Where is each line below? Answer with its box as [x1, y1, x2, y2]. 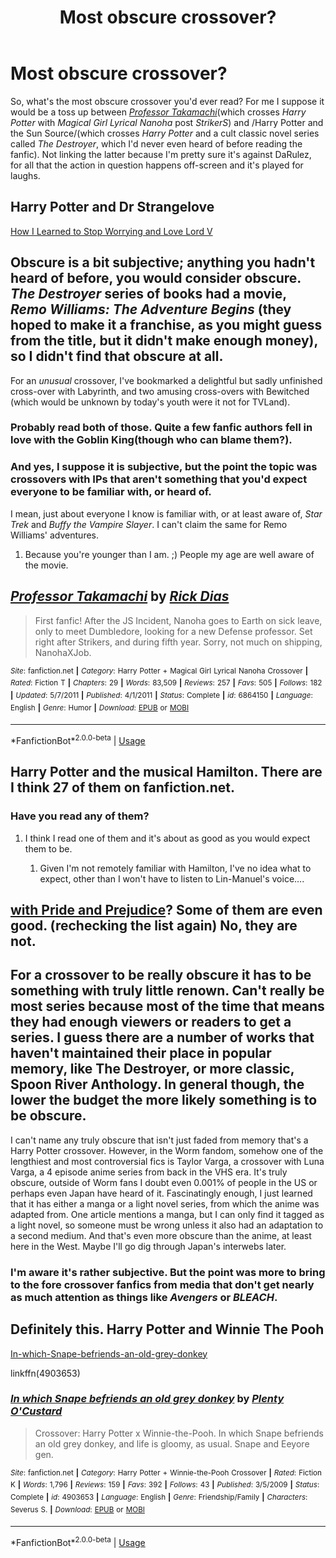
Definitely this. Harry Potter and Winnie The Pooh [10, 1321, 325, 1338]
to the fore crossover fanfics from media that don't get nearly [10, 1277, 315, 1291]
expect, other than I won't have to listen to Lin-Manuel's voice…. [39, 872, 305, 885]
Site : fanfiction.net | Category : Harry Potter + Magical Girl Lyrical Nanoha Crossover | [10, 666, 309, 676]
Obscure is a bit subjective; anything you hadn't [10, 254, 316, 271]
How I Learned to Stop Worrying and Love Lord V [10, 225, 213, 237]
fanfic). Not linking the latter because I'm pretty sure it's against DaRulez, [10, 148, 312, 160]
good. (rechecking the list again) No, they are [10, 917, 298, 934]
